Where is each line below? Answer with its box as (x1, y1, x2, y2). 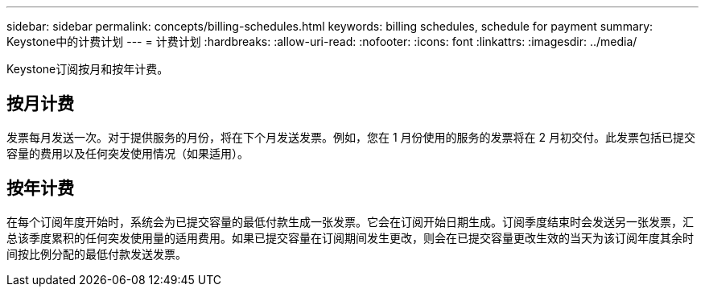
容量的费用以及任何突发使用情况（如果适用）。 (6, 146, 249, 160)
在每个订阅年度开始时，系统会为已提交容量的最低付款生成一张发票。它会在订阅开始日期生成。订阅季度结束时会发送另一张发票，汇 (6, 214, 694, 229)
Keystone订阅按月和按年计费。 (6, 62, 169, 76)
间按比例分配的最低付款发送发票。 (6, 246, 187, 261)
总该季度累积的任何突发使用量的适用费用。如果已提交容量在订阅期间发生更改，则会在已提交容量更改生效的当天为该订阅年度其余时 (6, 230, 694, 245)
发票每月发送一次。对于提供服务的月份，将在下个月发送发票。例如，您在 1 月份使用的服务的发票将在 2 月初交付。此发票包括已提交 (6, 130, 695, 144)
